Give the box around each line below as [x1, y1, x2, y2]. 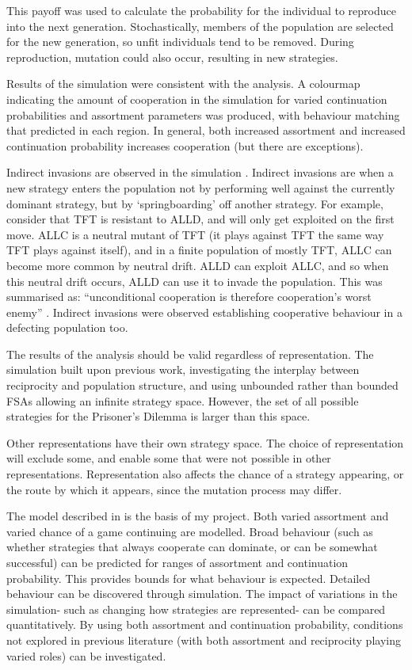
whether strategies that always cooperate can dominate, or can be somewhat [6, 539, 378, 555]
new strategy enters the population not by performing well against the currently [6, 179, 395, 196]
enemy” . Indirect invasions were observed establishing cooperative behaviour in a [6, 303, 402, 320]
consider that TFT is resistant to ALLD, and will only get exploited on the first [6, 211, 395, 227]
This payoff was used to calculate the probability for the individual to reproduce [6, 2, 396, 18]
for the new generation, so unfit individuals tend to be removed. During [6, 33, 354, 50]
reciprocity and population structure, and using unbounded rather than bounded [6, 377, 399, 394]
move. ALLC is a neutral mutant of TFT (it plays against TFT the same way [6, 226, 384, 242]
